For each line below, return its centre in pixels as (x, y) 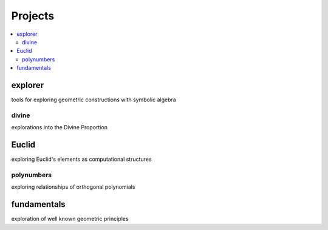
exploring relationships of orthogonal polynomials (73, 187)
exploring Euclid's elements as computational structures (81, 159)
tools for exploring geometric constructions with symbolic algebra (94, 100)
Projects (33, 16)
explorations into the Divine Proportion (59, 127)
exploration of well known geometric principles (70, 219)
